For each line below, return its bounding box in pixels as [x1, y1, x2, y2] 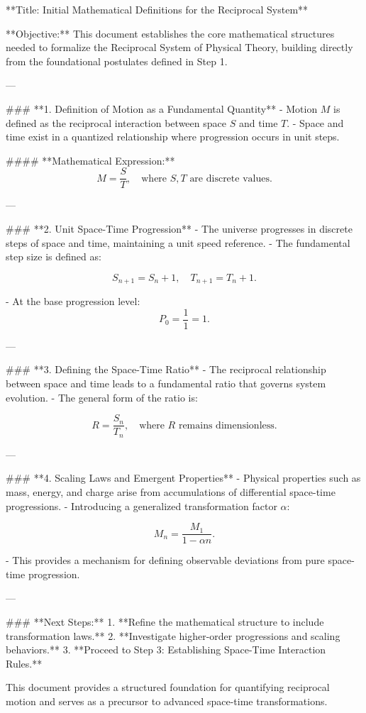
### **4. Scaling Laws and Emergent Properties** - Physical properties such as [6, 470, 361, 485]
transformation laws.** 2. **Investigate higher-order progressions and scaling [6, 628, 340, 643]
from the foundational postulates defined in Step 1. [6, 53, 228, 68]
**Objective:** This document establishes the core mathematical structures [6, 26, 335, 40]
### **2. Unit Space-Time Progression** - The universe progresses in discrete [6, 221, 353, 236]
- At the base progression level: [6, 294, 140, 309]
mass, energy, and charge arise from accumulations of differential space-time [6, 484, 335, 499]
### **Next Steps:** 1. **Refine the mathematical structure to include [6, 614, 324, 629]
